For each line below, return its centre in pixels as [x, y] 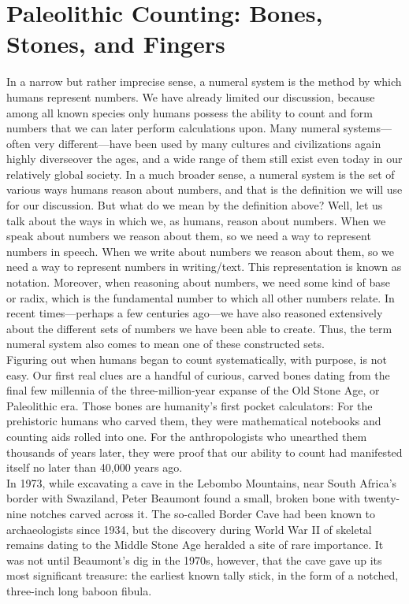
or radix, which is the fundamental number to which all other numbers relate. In [201, 297]
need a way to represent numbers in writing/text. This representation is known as [204, 267]
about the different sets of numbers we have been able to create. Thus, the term [199, 328]
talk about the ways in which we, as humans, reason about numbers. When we [196, 220]
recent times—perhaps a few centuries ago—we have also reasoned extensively [195, 313]
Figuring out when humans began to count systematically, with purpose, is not [197, 359]
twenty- [382, 498]
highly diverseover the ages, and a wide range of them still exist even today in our [204, 159]
